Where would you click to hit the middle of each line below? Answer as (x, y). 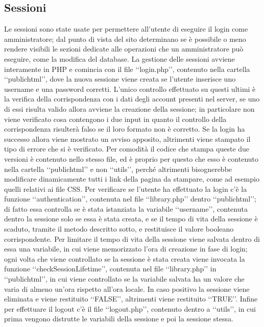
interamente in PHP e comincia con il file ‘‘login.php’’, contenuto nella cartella (127, 69)
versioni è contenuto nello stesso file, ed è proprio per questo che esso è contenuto (131, 158)
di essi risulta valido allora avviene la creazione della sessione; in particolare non (129, 108)
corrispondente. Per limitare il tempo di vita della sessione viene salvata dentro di (132, 238)
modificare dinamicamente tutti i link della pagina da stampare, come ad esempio (132, 179)
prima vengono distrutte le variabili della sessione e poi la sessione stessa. (119, 319)
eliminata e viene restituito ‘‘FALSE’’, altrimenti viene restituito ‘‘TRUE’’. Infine (131, 299)
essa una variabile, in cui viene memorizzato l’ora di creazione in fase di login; (126, 249)
